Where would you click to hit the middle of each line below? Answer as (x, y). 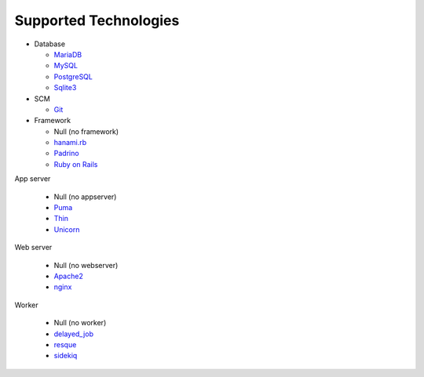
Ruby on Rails (76, 164)
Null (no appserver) (85, 197)
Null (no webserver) (86, 265)
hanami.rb (70, 143)
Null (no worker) (80, 323)
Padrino (66, 154)
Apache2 (69, 276)
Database (50, 44)
